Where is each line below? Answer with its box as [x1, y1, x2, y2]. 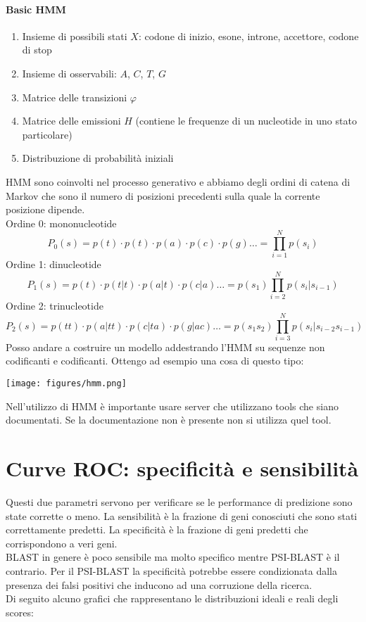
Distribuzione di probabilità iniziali [22, 151, 174, 165]
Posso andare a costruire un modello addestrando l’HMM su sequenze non [6, 339, 325, 354]
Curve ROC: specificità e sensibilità [6, 454, 359, 483]
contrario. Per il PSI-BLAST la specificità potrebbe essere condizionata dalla [6, 564, 337, 578]
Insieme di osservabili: [22, 65, 117, 80]
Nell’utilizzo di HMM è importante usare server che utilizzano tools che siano [6, 398, 339, 413]
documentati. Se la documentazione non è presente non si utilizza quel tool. [6, 412, 332, 427]
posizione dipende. [6, 202, 85, 217]
